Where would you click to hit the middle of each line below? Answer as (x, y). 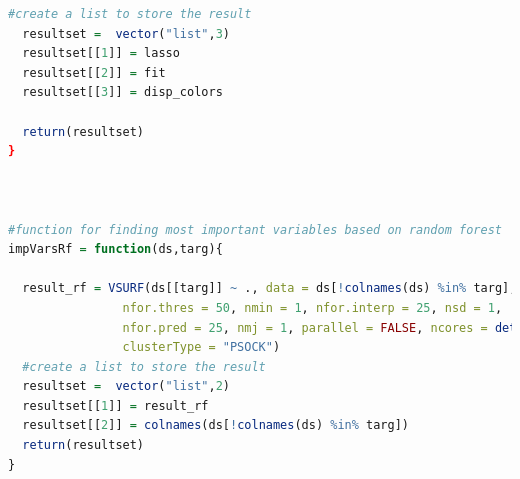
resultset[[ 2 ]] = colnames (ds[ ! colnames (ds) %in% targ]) (216, 425)
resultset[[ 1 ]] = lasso (101, 53)
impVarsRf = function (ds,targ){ (115, 249)
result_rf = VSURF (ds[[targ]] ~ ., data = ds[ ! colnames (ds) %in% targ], (269, 288)
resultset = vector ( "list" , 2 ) (126, 386)
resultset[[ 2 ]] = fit (94, 72)
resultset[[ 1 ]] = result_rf (115, 405)
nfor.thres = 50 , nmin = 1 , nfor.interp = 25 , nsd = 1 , (312, 307)
